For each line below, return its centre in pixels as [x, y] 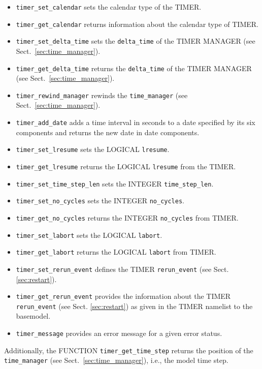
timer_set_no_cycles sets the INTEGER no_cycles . [100, 201]
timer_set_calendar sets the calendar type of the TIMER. [109, 7]
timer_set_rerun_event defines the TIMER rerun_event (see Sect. [122, 269]
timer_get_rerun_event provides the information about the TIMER [123, 296]
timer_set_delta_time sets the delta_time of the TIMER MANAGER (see [136, 41]
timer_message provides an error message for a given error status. [119, 333]
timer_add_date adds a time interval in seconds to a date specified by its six [136, 122]
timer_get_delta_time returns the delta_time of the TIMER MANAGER [134, 68]
